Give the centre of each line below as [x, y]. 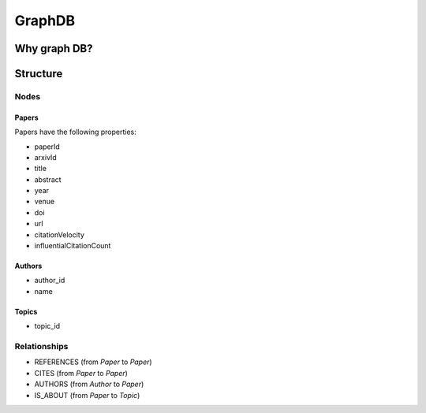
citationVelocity [59, 234]
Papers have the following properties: [76, 132]
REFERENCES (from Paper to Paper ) [93, 362]
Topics [26, 311]
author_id [50, 281]
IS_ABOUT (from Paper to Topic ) [87, 395]
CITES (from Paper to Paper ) [81, 373]
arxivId [45, 157]
